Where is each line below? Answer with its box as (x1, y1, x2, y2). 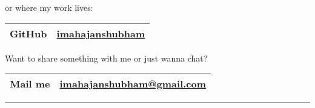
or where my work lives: (5, 1, 93, 13)
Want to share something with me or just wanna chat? (5, 51, 208, 64)
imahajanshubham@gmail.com (59, 77, 207, 91)
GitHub (10, 26, 47, 40)
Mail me (10, 77, 50, 91)
